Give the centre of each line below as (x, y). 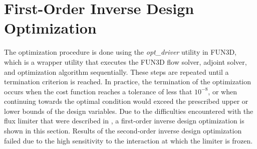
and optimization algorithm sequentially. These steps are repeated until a (116, 71)
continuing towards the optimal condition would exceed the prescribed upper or (126, 101)
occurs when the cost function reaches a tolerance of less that (98, 91)
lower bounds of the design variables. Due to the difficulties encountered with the (129, 111)
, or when (222, 91)
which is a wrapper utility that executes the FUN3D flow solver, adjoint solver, (125, 61)
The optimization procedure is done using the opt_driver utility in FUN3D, (120, 52)
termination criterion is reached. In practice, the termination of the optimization (128, 82)
